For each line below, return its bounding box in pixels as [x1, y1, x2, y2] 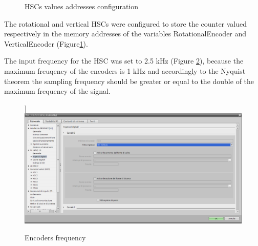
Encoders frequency [25, 232, 86, 243]
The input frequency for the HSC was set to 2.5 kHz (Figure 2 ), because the [4, 55, 244, 66]
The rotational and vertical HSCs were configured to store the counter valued [4, 18, 247, 29]
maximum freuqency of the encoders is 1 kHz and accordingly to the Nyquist [4, 65, 246, 76]
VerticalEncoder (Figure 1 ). [4, 38, 88, 49]
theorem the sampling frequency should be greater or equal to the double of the [4, 75, 254, 86]
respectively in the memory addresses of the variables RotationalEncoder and [4, 28, 247, 39]
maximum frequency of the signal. [4, 86, 111, 96]
